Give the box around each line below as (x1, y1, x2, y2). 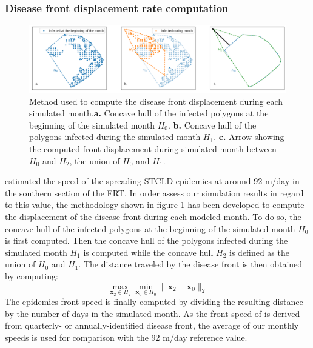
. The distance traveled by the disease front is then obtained (78, 258, 303, 270)
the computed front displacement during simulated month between (29, 142, 277, 155)
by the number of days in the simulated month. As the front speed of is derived (5, 307, 300, 320)
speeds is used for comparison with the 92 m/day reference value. (5, 330, 247, 343)
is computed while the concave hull (83, 246, 214, 258)
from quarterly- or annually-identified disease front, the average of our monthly (5, 319, 299, 332)
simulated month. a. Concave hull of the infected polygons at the (29, 107, 269, 119)
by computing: (5, 269, 58, 282)
